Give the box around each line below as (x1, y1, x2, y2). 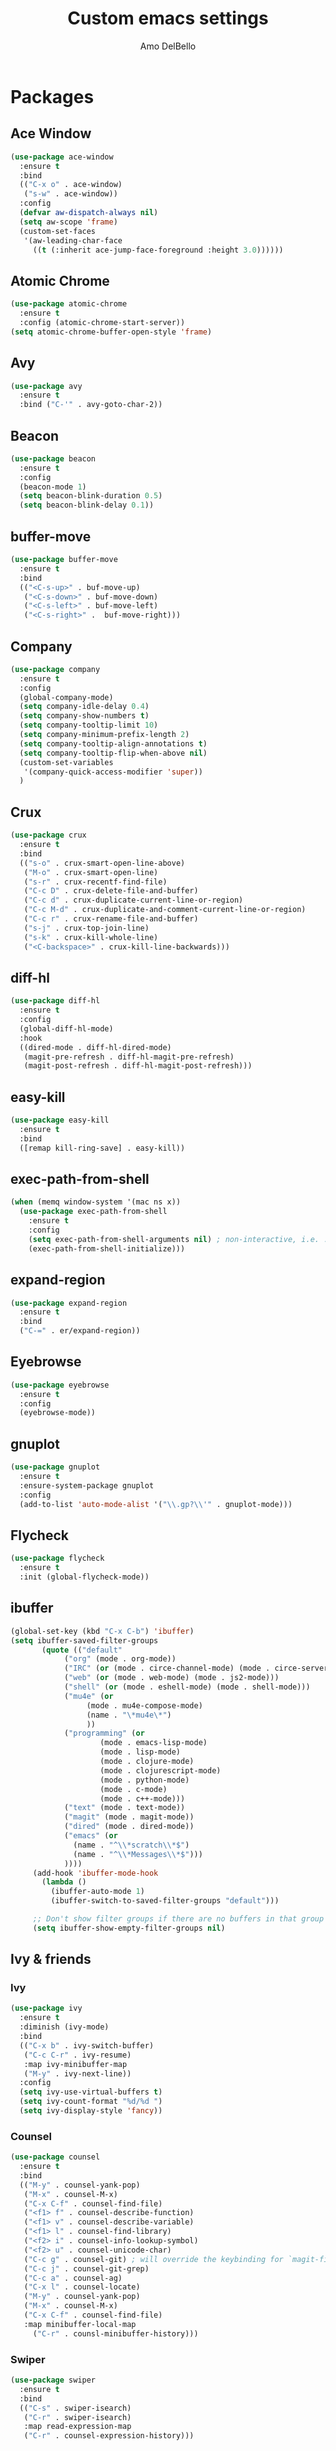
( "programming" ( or (63, 1728, 145, 1739)
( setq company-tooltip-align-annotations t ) (19, 738, 208, 749)
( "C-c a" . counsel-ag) (23, 2273, 123, 2283)
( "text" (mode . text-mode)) (63, 1803, 186, 1813)
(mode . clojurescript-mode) (99, 1765, 222, 1776)
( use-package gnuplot (10, 1462, 101, 1472)
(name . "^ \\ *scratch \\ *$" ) (73, 1840, 190, 1850)
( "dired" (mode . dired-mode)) (63, 1822, 195, 1832)
